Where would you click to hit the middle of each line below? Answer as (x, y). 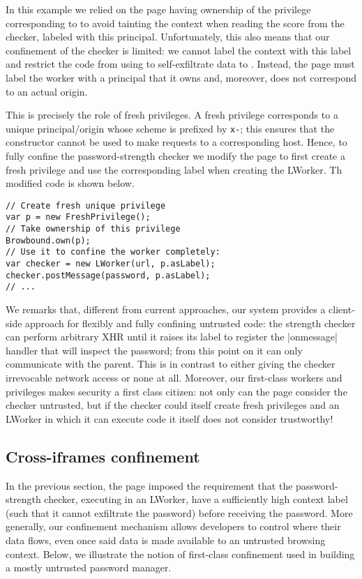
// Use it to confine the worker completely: (113, 252)
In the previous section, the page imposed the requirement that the (149, 485)
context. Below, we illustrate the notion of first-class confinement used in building (180, 554)
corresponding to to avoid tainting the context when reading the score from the (175, 23)
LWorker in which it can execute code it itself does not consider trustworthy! (169, 418)
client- (342, 309)
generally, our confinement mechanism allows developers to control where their (173, 526)
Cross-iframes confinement (103, 456)
